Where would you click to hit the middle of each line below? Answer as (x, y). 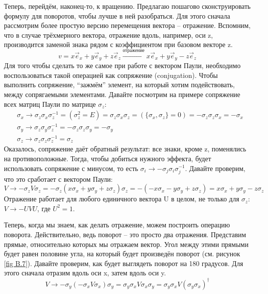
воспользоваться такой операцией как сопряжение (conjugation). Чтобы (111, 75)
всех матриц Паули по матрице (50, 104)
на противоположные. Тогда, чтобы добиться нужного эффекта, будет (108, 158)
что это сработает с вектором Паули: (58, 179)
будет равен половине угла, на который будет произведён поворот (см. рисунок (122, 254)
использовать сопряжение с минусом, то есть (71, 168)
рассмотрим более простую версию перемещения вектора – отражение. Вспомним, (127, 25)
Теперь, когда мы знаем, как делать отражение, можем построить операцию (117, 225)
